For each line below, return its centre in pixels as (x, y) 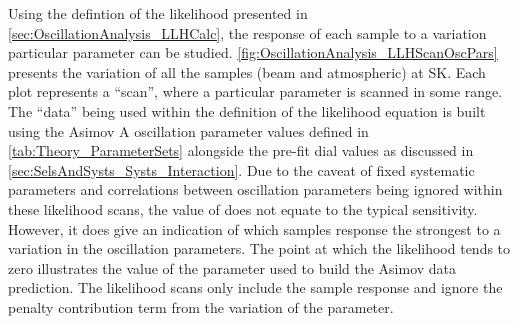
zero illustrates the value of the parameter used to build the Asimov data (232, 267)
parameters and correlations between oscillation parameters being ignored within (255, 189)
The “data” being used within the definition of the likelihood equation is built (247, 110)
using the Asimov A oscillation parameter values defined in (188, 130)
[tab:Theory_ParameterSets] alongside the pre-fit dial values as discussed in (241, 150)
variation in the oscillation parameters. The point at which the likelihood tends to (259, 248)
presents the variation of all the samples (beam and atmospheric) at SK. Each (247, 71)
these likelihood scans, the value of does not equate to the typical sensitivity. (243, 208)
